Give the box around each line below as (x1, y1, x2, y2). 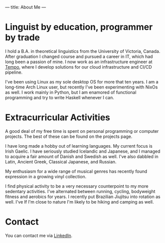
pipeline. (5, 69, 23, 75)
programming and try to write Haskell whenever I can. (5, 94, 114, 100)
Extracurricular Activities (5, 112, 110, 123)
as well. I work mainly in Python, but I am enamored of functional (5, 89, 136, 95)
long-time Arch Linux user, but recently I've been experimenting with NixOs (5, 84, 158, 90)
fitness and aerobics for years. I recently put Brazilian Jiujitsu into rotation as (5, 194, 161, 200)
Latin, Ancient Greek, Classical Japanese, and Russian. (5, 159, 117, 164)
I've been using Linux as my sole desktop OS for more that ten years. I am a (5, 79, 159, 84)
